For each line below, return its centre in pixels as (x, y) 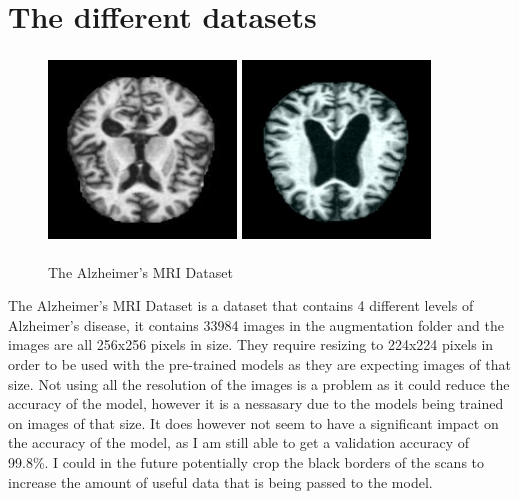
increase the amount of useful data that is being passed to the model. (220, 481)
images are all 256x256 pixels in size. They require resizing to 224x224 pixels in (251, 344)
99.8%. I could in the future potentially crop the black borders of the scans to (246, 462)
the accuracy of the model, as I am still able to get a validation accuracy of (239, 442)
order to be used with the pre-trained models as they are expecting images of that (259, 364)
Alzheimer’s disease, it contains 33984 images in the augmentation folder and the (256, 324)
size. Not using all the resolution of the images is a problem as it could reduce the (259, 383)
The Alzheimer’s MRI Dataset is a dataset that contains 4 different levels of (241, 305)
